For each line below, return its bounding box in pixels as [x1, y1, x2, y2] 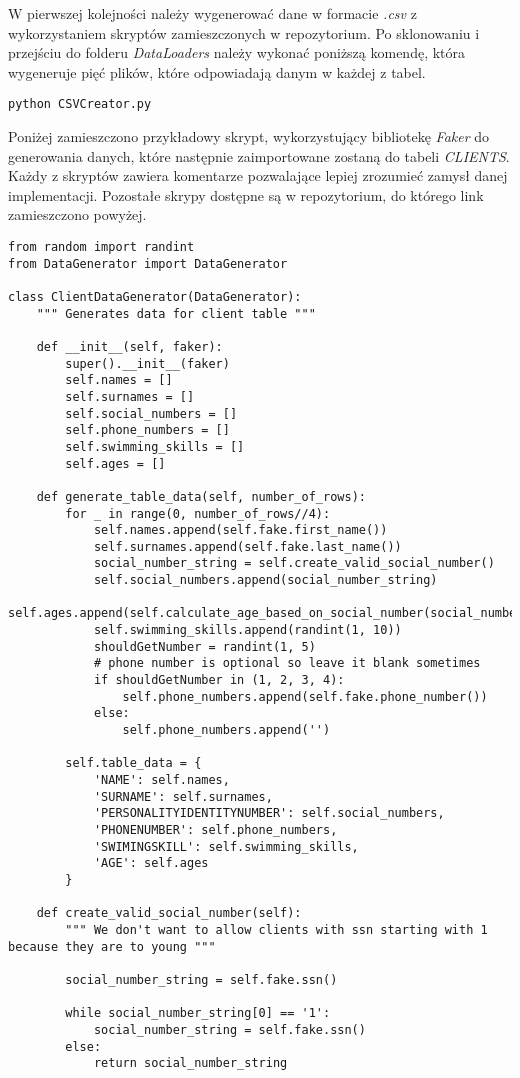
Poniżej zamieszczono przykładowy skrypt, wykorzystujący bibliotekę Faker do [8, 126, 490, 147]
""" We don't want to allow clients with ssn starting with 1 [65, 922, 488, 937]
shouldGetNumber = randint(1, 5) [93, 639, 316, 654]
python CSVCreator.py [8, 97, 152, 112]
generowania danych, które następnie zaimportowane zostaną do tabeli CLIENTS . [8, 145, 510, 166]
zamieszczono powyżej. [8, 204, 147, 225]
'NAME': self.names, [93, 773, 230, 787]
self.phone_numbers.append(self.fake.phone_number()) [122, 689, 488, 704]
